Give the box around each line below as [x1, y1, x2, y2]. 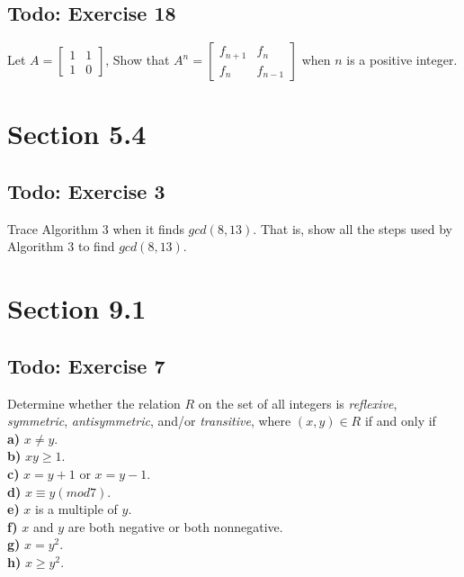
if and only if [364, 411, 436, 430]
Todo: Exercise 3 [7, 176, 165, 204]
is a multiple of [34, 500, 118, 518]
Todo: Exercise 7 [7, 351, 165, 379]
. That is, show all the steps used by [253, 219, 452, 238]
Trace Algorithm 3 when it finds [7, 219, 184, 238]
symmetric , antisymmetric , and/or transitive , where [7, 411, 291, 430]
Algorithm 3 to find [7, 237, 115, 256]
